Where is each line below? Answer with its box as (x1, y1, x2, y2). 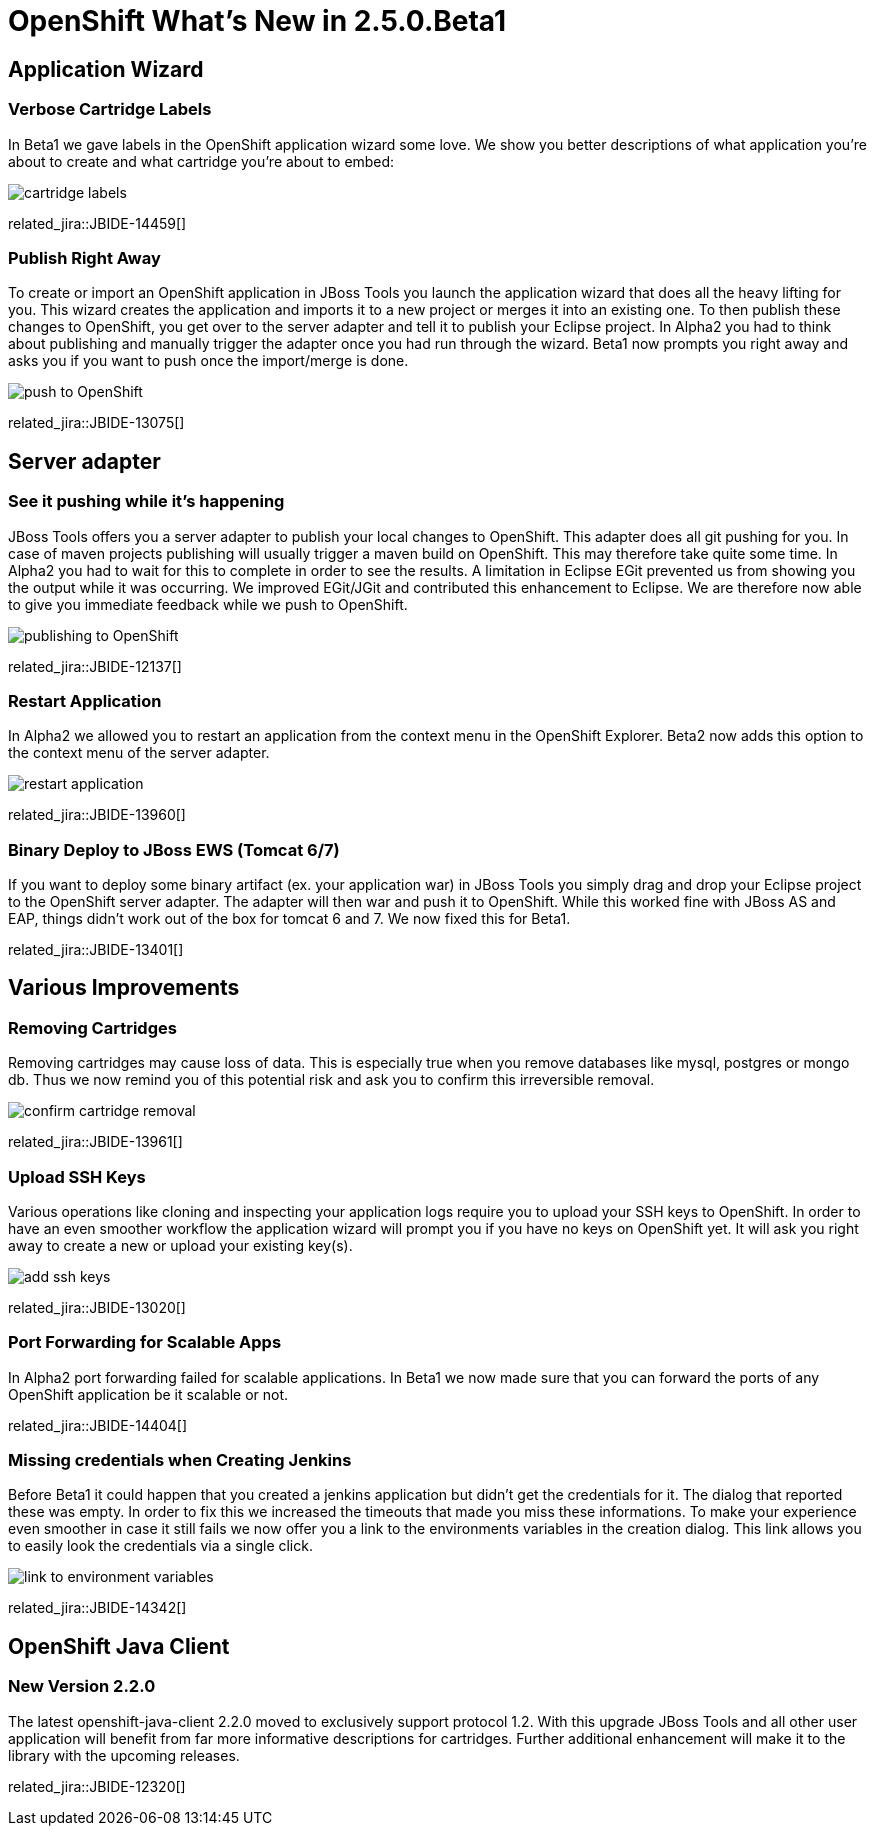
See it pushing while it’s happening (8, 491, 285, 512)
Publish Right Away (8, 247, 161, 268)
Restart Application (8, 690, 162, 711)
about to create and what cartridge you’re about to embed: (8, 152, 395, 170)
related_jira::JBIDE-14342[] (8, 1599, 187, 1617)
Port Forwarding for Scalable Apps (8, 1332, 282, 1353)
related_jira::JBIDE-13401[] (8, 941, 184, 959)
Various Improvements (8, 975, 240, 1001)
